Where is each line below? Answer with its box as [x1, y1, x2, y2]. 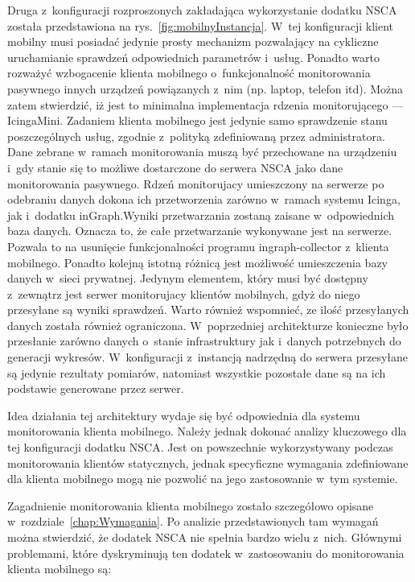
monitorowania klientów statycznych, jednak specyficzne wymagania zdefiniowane [7, 454, 409, 471]
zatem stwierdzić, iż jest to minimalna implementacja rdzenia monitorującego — [7, 96, 404, 113]
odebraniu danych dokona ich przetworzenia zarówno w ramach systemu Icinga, [7, 191, 401, 208]
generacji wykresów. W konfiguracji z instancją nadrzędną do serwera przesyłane [7, 349, 409, 365]
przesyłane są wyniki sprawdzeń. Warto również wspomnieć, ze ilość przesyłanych [7, 301, 409, 318]
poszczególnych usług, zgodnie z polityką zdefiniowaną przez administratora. [7, 127, 385, 144]
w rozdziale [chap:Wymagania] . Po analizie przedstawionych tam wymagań [7, 513, 379, 530]
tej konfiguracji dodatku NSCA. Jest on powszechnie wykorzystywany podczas [7, 439, 393, 456]
